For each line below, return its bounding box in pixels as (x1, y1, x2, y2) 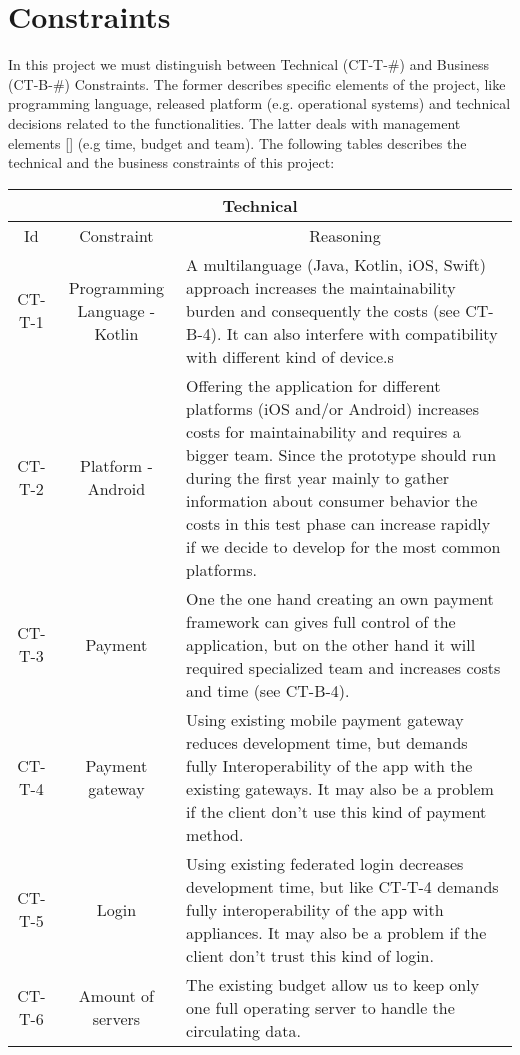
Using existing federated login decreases (186, 851, 464, 875)
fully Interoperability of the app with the (186, 753, 473, 777)
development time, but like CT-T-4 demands (186, 874, 499, 898)
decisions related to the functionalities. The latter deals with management (8, 112, 461, 133)
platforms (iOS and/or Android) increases (186, 396, 480, 420)
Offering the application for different (186, 373, 441, 397)
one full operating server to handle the (186, 995, 455, 1019)
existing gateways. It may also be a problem (186, 776, 494, 800)
